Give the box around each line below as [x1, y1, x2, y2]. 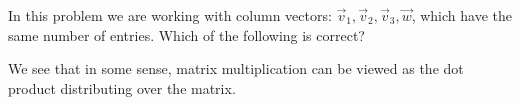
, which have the [411, 5, 512, 25]
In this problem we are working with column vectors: [8, 5, 332, 25]
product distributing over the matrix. [8, 77, 236, 98]
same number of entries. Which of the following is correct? [8, 24, 365, 45]
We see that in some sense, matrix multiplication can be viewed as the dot [8, 58, 464, 79]
